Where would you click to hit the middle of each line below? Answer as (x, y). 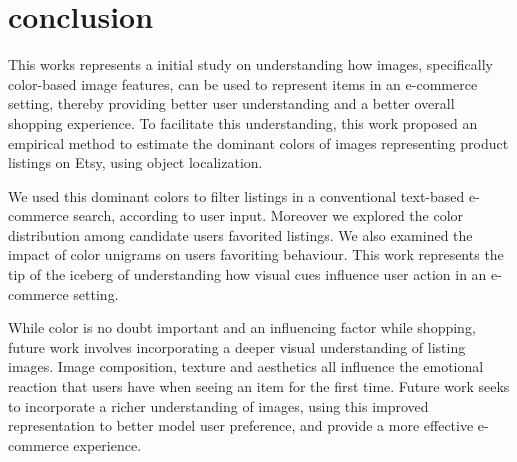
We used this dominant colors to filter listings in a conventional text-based (236, 195)
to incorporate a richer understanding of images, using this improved (218, 405)
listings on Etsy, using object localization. (135, 162)
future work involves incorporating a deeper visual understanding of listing (237, 346)
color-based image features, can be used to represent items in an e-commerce (243, 83)
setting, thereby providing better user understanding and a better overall (231, 103)
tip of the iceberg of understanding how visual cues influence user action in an (247, 274)
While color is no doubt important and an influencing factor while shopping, (242, 327)
